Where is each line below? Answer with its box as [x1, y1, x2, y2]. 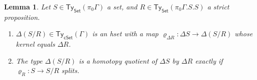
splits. [61, 65, 80, 76]
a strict [207, 1, 229, 11]
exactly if [195, 55, 223, 66]
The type [16, 55, 43, 66]
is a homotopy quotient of [79, 55, 157, 66]
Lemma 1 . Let [4, 1, 51, 11]
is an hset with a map [92, 28, 159, 39]
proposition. [4, 11, 40, 22]
